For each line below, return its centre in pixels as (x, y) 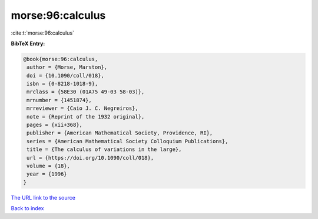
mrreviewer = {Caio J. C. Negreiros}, (82, 108)
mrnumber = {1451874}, (59, 100)
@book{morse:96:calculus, (61, 59)
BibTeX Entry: (28, 43)
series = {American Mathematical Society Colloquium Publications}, (127, 141)
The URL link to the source (43, 197)
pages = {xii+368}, (54, 125)
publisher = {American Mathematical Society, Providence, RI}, (120, 133)
